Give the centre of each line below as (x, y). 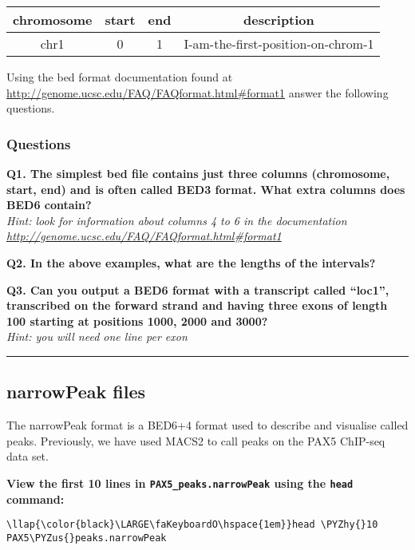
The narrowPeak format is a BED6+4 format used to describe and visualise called (207, 425)
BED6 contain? (49, 205)
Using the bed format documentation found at (120, 77)
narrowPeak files (76, 392)
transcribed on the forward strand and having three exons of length (197, 305)
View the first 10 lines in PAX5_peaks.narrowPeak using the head (180, 483)
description (279, 20)
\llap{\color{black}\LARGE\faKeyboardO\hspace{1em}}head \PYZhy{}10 (192, 525)
